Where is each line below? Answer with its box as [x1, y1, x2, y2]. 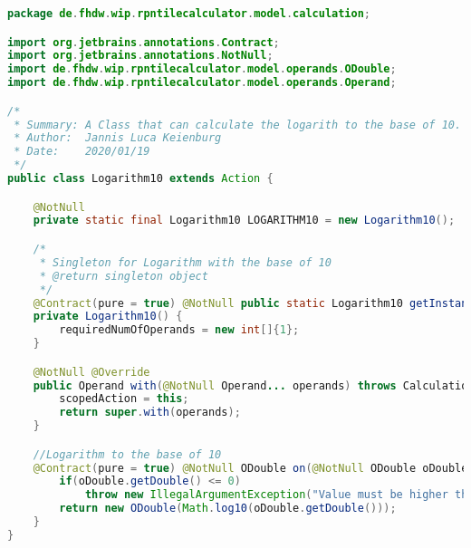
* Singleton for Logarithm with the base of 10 [39, 255, 332, 269]
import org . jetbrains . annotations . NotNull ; [7, 49, 274, 62]
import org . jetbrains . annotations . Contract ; [7, 35, 280, 49]
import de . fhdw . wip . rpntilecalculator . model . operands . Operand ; [7, 76, 397, 90]
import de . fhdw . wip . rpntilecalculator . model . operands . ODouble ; [7, 62, 397, 76]
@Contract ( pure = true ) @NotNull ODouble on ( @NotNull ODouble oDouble [33, 461, 468, 475]
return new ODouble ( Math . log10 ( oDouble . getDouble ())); [59, 502, 397, 515]
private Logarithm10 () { [33, 310, 183, 323]
